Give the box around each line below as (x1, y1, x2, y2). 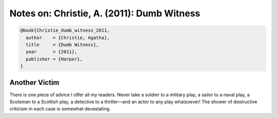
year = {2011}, (26, 49, 77, 55)
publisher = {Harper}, (26, 56, 83, 62)
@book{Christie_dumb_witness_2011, (20, 28, 110, 33)
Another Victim (9, 78, 60, 87)
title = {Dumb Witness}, (26, 41, 100, 48)
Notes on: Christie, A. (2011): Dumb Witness (9, 8, 201, 19)
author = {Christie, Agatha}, (26, 35, 110, 40)
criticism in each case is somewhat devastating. (9, 106, 111, 112)
